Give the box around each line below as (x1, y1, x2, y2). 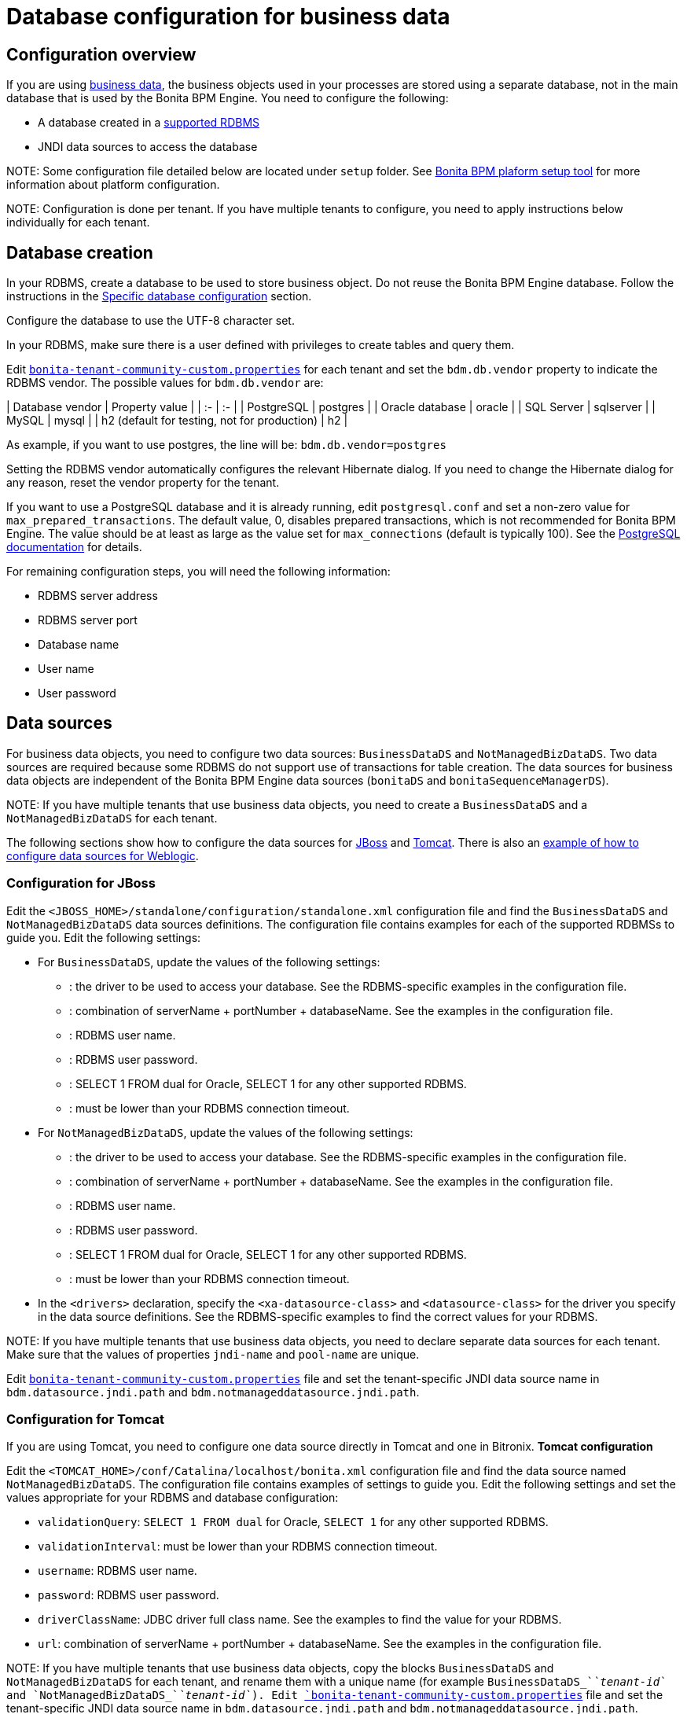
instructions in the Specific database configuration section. (6, 289, 312, 303)
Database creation (6, 242, 153, 263)
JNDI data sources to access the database (38, 140, 258, 154)
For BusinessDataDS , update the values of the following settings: (38, 954, 380, 969)
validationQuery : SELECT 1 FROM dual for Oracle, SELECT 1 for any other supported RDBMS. (38, 1515, 549, 1529)
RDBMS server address (38, 589, 158, 603)
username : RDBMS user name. (38, 1564, 197, 1578)
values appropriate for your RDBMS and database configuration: (6, 1491, 339, 1505)
